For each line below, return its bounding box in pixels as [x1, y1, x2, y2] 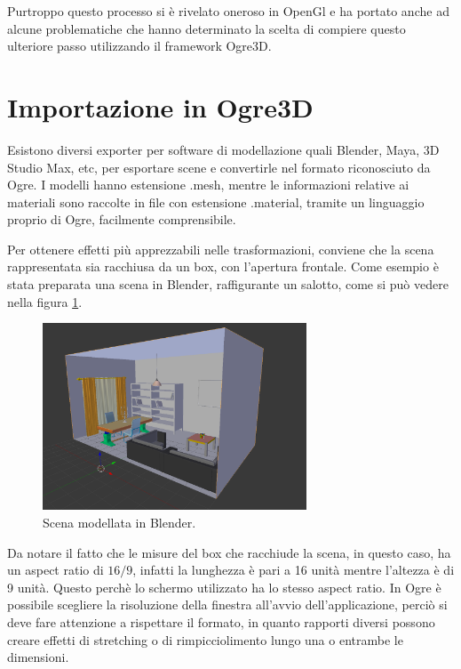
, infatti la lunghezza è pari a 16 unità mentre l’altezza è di [132, 560, 455, 579]
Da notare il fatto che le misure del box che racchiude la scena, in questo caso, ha [7, 543, 451, 561]
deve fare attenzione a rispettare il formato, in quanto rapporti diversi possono [7, 612, 435, 631]
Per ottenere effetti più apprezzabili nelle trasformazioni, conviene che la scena [7, 239, 434, 258]
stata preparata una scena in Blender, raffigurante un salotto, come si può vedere [7, 275, 449, 294]
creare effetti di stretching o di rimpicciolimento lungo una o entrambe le [7, 630, 403, 649]
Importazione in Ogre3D [7, 88, 314, 125]
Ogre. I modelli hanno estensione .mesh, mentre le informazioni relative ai [7, 175, 409, 194]
